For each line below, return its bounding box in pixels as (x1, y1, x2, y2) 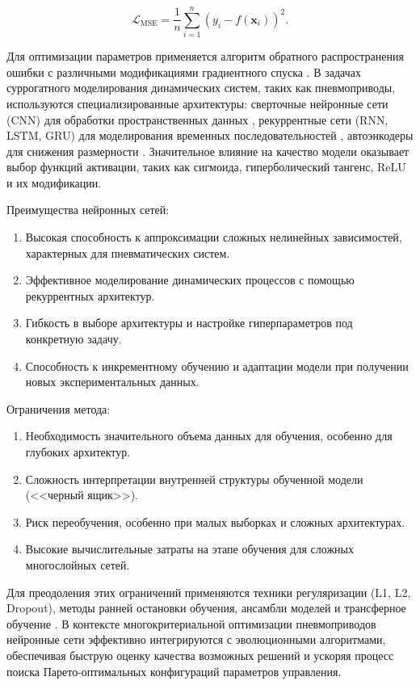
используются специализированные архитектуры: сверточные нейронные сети (6, 95, 388, 111)
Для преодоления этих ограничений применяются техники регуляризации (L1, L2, (6, 583, 411, 600)
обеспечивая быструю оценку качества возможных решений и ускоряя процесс (6, 646, 394, 663)
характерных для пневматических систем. (25, 244, 230, 261)
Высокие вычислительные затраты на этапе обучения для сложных (25, 540, 354, 557)
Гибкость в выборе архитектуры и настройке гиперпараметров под (25, 314, 353, 331)
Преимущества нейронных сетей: (6, 201, 170, 218)
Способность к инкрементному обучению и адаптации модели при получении (25, 357, 409, 374)
